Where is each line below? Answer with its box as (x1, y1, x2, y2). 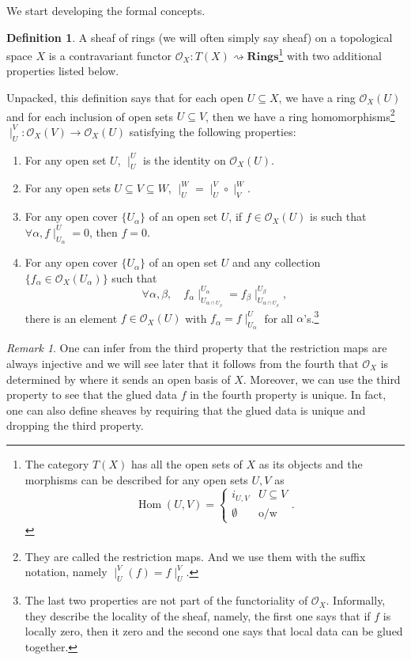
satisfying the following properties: (129, 123, 296, 139)
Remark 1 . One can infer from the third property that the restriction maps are (6, 339, 387, 356)
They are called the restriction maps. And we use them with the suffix (25, 548, 366, 564)
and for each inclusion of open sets (6, 108, 174, 124)
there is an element (25, 309, 118, 326)
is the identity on (142, 151, 226, 168)
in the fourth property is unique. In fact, (190, 386, 386, 403)
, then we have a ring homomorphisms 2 (205, 105, 395, 124)
